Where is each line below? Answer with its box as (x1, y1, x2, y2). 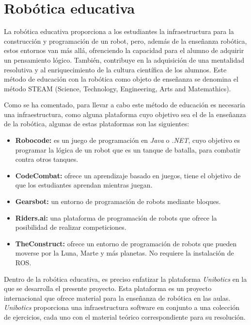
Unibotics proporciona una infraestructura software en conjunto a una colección (4, 302, 239, 312)
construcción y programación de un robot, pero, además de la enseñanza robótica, (4, 35, 247, 46)
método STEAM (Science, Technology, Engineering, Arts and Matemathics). (4, 83, 231, 93)
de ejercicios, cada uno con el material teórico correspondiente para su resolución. (4, 311, 246, 322)
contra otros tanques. (15, 154, 78, 164)
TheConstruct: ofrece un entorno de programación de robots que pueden (15, 238, 237, 248)
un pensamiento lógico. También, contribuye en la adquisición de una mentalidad (4, 54, 245, 65)
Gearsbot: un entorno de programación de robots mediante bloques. (15, 196, 221, 206)
